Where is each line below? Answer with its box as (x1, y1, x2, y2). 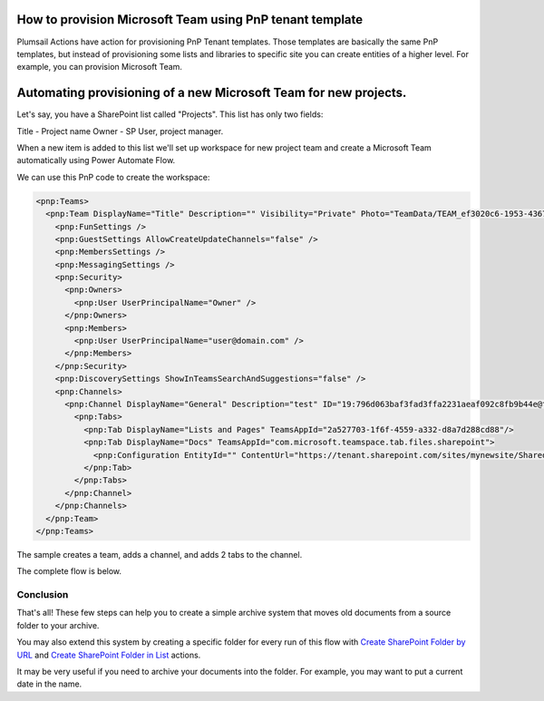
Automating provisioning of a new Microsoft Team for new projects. (16, 85, 407, 101)
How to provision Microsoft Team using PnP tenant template (16, 12, 364, 27)
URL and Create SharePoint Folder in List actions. (16, 649, 201, 660)
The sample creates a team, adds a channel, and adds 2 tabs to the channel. (16, 549, 303, 560)
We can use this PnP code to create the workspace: (16, 171, 210, 182)
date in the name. (16, 678, 83, 689)
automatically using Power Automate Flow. (16, 155, 176, 166)
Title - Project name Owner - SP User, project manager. (16, 125, 224, 136)
